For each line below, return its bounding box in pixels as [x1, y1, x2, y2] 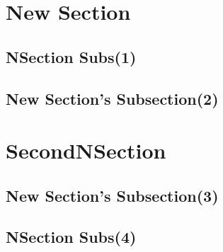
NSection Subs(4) [6, 226, 137, 248]
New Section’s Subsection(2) [6, 87, 219, 109]
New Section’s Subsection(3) [6, 184, 219, 206]
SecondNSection [6, 136, 166, 165]
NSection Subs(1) [6, 45, 137, 67]
